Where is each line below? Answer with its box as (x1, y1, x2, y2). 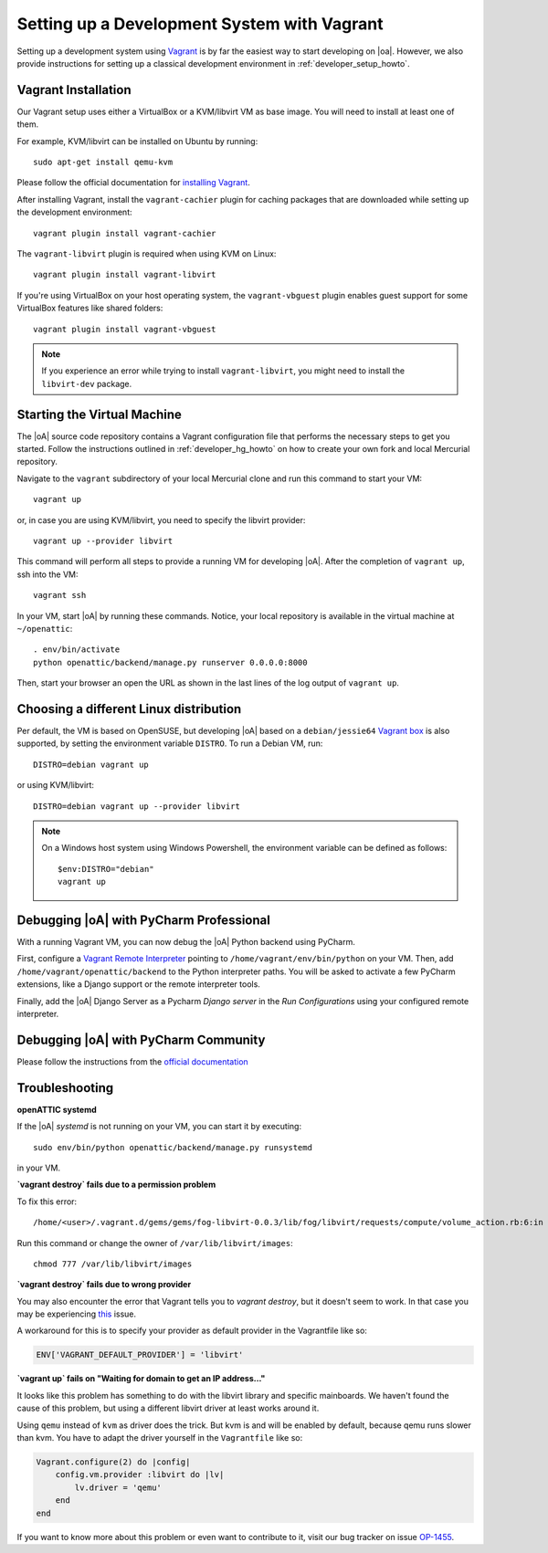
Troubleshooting (16, 1080, 114, 1096)
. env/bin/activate (33, 645, 121, 655)
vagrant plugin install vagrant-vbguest (33, 324, 216, 334)
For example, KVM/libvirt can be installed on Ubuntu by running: (16, 135, 258, 146)
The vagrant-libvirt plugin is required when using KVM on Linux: (16, 247, 277, 259)
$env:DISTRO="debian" (58, 864, 154, 874)
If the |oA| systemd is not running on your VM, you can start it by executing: (16, 1121, 301, 1132)
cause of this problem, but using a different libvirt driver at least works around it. (16, 1402, 320, 1414)
